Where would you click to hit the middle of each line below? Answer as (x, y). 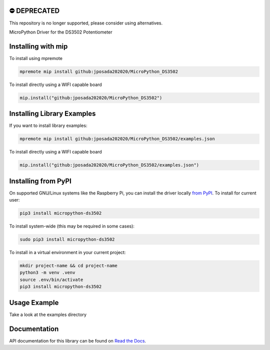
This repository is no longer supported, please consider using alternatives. (86, 23)
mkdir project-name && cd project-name (68, 266)
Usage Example (34, 302)
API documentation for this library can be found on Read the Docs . (78, 340)
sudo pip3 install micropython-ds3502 (67, 239)
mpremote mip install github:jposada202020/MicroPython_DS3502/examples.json (117, 139)
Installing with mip (38, 46)
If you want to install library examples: (48, 125)
